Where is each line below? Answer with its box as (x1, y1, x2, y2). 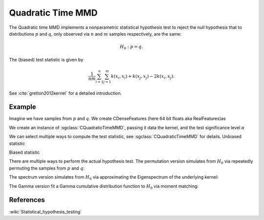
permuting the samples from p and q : (9, 165, 85, 171)
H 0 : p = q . (120, 44, 143, 51)
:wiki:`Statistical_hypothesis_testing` (9, 209, 82, 215)
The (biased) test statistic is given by (9, 57, 84, 62)
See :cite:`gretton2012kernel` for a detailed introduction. (9, 90, 122, 96)
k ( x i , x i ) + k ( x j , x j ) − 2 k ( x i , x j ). (110, 73, 175, 80)
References (9, 196, 45, 204)
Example (9, 103, 36, 111)
